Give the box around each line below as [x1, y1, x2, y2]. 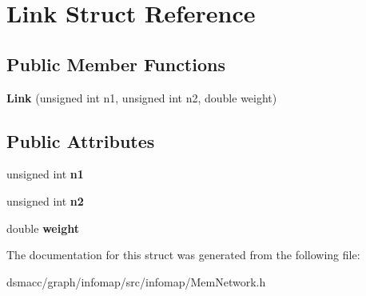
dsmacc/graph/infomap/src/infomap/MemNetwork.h [6, 273, 266, 290]
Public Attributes [6, 128, 155, 153]
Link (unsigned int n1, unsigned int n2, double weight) [6, 89, 277, 106]
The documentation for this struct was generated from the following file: [6, 246, 360, 263]
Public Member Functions [6, 51, 225, 76]
